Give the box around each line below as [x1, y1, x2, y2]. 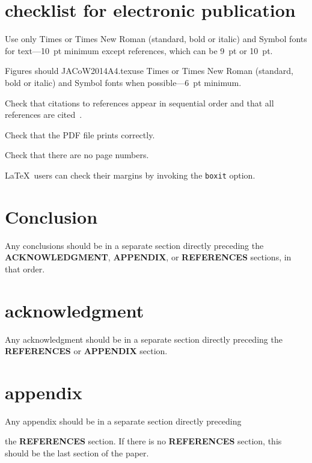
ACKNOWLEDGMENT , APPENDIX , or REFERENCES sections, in [5, 251, 292, 263]
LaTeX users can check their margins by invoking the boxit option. [5, 168, 255, 181]
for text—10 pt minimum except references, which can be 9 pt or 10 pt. [5, 44, 273, 57]
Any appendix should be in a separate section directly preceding [5, 414, 242, 427]
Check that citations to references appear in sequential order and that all [5, 96, 274, 109]
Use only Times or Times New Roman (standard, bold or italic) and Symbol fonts [5, 32, 307, 45]
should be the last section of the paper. [5, 447, 149, 459]
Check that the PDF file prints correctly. [5, 128, 155, 141]
